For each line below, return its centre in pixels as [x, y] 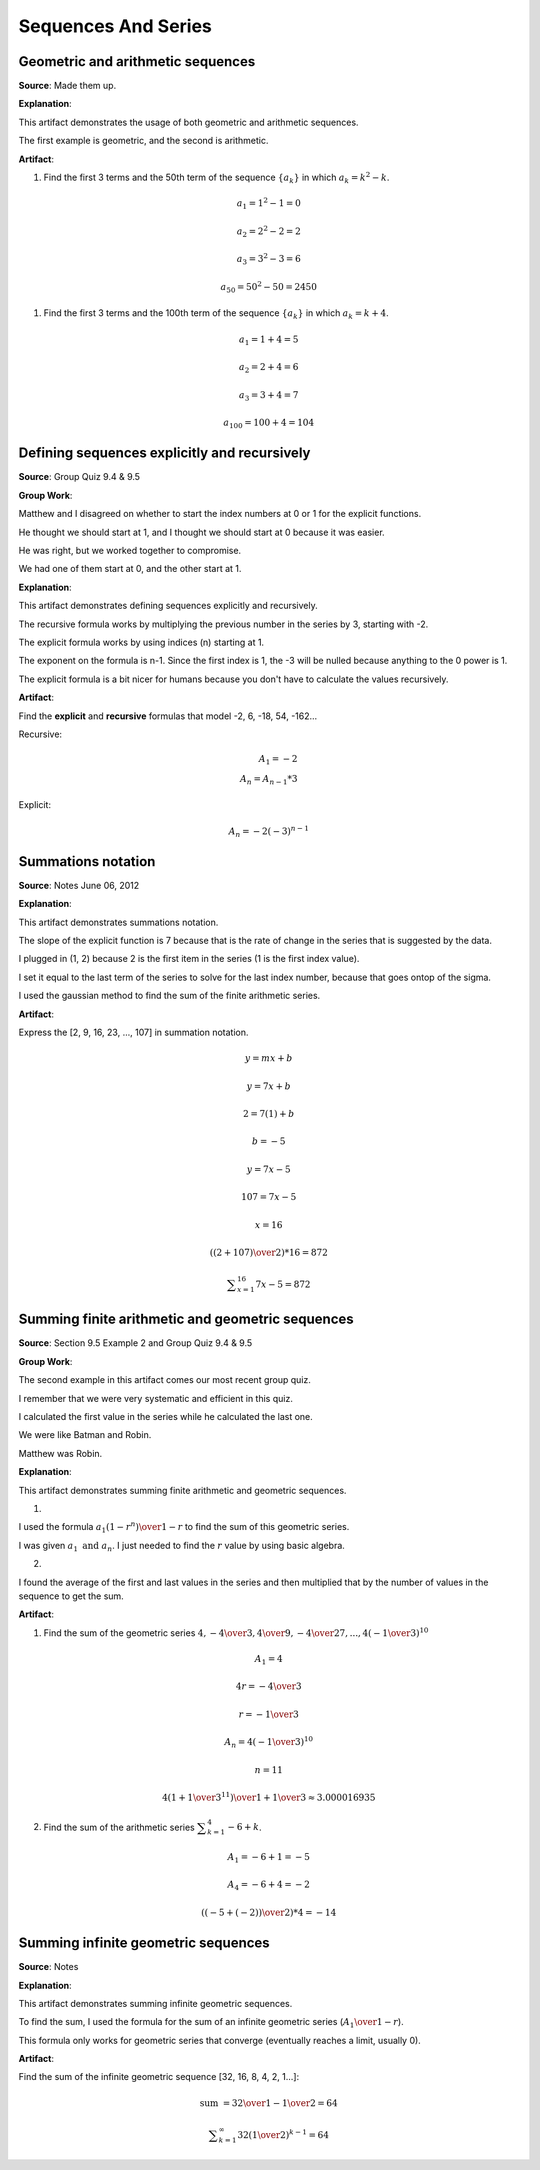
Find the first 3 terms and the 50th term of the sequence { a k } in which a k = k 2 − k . [216, 177]
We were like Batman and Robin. [85, 1435]
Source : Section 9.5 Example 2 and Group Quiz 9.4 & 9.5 [135, 1343]
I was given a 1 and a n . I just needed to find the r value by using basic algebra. [181, 1546]
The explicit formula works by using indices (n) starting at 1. [141, 642]
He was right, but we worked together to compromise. [130, 551]
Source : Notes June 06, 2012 [79, 885]
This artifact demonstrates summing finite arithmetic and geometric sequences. [182, 1490]
